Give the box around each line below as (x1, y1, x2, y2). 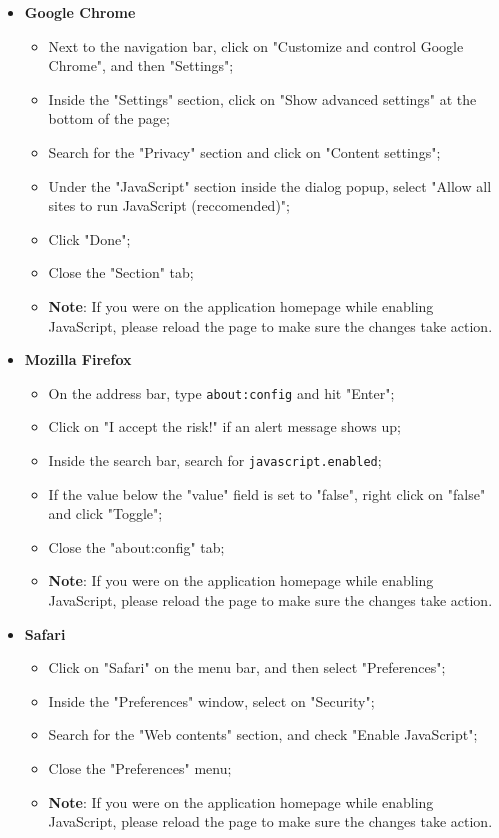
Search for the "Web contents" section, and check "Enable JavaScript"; (48, 724, 478, 745)
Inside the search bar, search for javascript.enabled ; (48, 449, 382, 470)
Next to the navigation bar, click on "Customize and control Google (48, 35, 464, 56)
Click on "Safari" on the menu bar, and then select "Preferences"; (48, 657, 446, 678)
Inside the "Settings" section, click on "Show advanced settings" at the (48, 88, 477, 109)
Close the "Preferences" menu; (48, 757, 232, 778)
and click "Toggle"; (48, 503, 163, 524)
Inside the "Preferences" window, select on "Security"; (48, 690, 375, 711)
